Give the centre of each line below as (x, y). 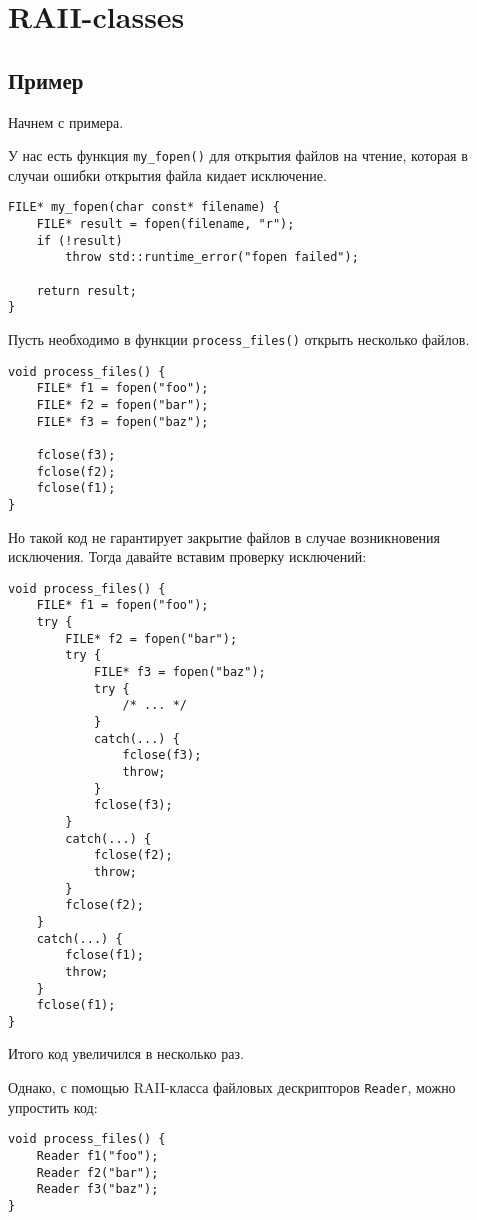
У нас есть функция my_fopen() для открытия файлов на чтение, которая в (238, 155)
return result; (86, 290)
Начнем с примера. (66, 121)
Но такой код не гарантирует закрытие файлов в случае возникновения (224, 536)
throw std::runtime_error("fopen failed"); (212, 257)
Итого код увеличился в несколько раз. (126, 1053)
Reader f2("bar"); (97, 1172)
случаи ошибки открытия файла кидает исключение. (167, 174)
